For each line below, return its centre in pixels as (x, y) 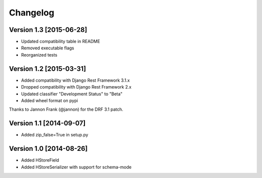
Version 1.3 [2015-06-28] (48, 30)
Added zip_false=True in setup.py (55, 135)
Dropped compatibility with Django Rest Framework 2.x (76, 87)
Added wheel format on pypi (49, 100)
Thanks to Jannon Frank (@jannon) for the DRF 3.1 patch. (66, 109)
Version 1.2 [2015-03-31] (48, 68)
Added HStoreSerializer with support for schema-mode (76, 167)
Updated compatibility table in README (61, 42)
